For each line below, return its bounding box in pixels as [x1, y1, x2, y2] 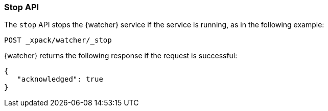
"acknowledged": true [17, 75, 103, 84]
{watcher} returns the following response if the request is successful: [4, 51, 238, 60]
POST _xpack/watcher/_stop [4, 36, 112, 45]
